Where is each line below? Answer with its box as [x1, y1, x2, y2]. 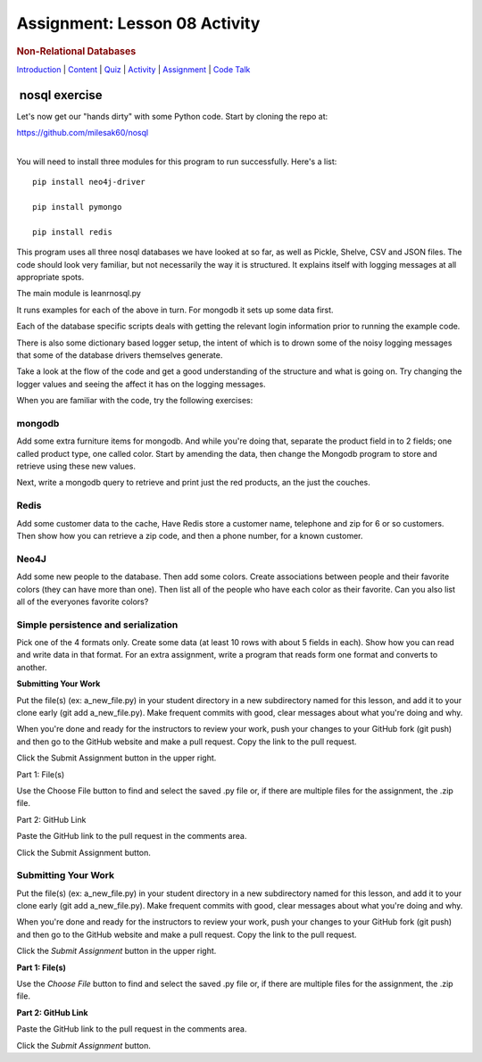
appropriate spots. [16, 272, 85, 283]
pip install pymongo [32, 202, 122, 212]
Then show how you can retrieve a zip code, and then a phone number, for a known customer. [16, 530, 363, 541]
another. [16, 661, 47, 673]
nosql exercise [19, 87, 103, 103]
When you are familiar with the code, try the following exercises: [16, 395, 253, 406]
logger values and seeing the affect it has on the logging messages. [16, 378, 266, 389]
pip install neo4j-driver [32, 177, 146, 187]
